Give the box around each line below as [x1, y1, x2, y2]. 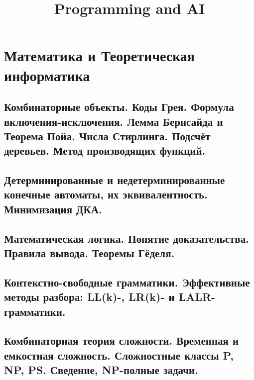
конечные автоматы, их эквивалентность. [4, 187, 208, 202]
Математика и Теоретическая [4, 45, 195, 66]
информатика [4, 65, 90, 85]
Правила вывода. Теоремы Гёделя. [4, 245, 175, 261]
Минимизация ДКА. [4, 201, 102, 216]
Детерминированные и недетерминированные [4, 172, 225, 188]
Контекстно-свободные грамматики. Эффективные [4, 274, 250, 289]
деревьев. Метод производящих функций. [4, 143, 206, 158]
